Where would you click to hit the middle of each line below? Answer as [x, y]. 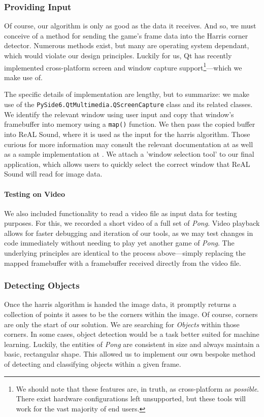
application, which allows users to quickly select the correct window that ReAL [127, 164]
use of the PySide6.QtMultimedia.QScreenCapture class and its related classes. [128, 104]
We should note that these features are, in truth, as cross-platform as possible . [138, 388]
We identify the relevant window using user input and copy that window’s [119, 114]
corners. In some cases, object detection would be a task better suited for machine [132, 334]
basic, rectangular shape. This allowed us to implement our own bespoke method [130, 354]
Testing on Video [35, 194]
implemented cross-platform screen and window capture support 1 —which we [123, 66]
